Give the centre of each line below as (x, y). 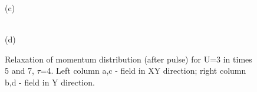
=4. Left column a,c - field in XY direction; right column (143, 70)
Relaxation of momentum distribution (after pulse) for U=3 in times (128, 59)
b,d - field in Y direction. (50, 82)
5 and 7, (19, 70)
